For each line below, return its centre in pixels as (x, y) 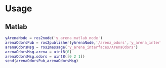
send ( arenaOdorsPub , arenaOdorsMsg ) (42, 61)
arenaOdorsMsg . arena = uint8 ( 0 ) (38, 52)
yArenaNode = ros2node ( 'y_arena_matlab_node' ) (54, 38)
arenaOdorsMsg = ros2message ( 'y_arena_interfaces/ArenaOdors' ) (72, 47)
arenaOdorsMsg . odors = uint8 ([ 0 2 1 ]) (45, 56)
